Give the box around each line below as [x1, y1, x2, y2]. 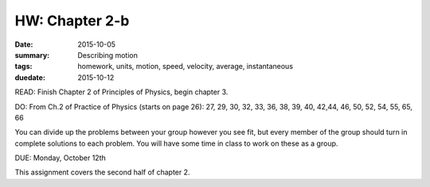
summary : [14, 50, 50, 59]
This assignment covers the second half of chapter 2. [14, 167, 190, 177]
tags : [14, 62, 33, 71]
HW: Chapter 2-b [14, 12, 130, 29]
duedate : [14, 72, 45, 82]
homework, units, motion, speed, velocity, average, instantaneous [77, 62, 294, 71]
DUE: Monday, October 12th [14, 153, 107, 162]
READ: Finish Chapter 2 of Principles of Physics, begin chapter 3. [14, 87, 229, 97]
